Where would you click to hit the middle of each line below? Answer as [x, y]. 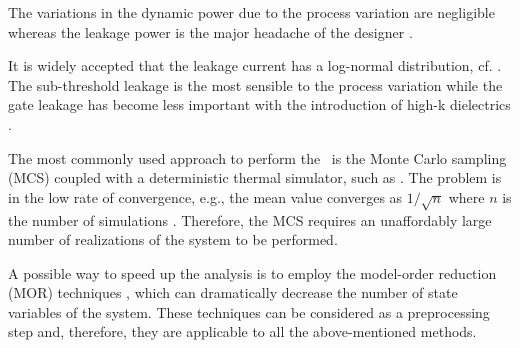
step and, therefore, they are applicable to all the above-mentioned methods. [242, 331]
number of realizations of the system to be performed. [173, 239]
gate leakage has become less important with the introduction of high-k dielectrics [259, 104]
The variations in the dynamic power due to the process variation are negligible [251, 12]
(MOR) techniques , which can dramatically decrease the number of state [233, 292]
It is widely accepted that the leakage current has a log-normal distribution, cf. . [255, 65]
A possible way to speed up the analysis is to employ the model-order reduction [252, 272]
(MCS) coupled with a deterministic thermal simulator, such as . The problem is [255, 177]
